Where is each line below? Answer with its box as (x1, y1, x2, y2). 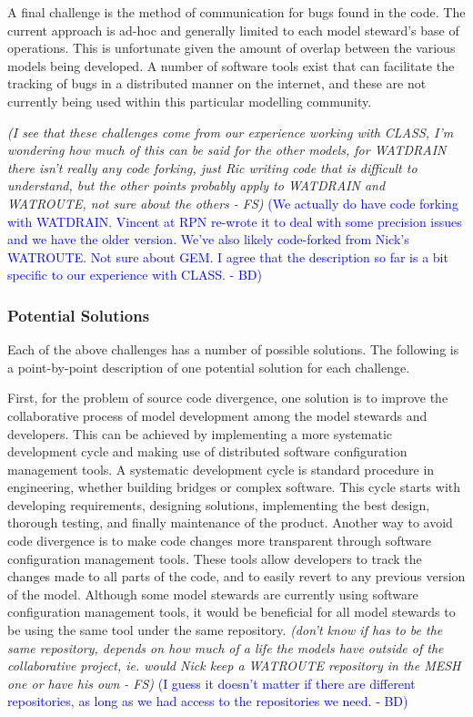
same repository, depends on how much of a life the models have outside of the (7, 638, 444, 657)
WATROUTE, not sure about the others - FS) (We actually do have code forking (7, 193, 458, 212)
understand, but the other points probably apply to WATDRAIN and (7, 176, 386, 195)
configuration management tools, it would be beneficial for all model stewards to (7, 602, 456, 621)
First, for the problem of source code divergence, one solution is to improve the (7, 388, 448, 407)
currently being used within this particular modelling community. (7, 91, 372, 110)
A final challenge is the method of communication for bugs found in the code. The (7, 3, 466, 21)
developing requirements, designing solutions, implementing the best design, (7, 495, 430, 514)
